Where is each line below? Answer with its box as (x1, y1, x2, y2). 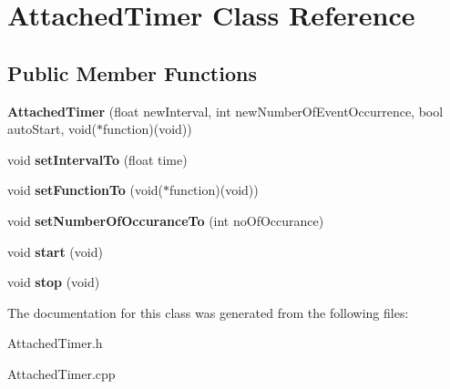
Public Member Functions (7, 58, 257, 87)
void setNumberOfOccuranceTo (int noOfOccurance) (7, 210, 324, 230)
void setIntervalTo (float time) (7, 149, 188, 169)
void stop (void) (7, 272, 100, 292)
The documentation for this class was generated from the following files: (7, 302, 409, 322)
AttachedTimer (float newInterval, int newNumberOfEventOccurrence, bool (7, 101, 444, 120)
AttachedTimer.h (7, 333, 103, 353)
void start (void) (7, 241, 103, 261)
